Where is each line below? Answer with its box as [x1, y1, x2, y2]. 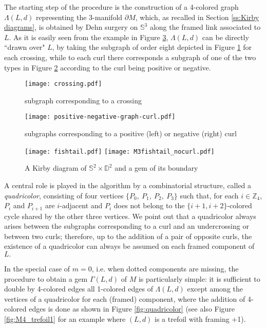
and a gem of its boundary [115, 162, 198, 173]
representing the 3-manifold [35, 11, 123, 22]
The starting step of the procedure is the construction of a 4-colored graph [4, 2, 239, 12]
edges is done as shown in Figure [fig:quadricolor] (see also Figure [29, 303, 235, 314]
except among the [187, 283, 243, 294]
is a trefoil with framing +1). [155, 313, 246, 324]
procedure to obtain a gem [4, 273, 88, 284]
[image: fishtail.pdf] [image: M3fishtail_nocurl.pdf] [25, 148, 215, 155]
